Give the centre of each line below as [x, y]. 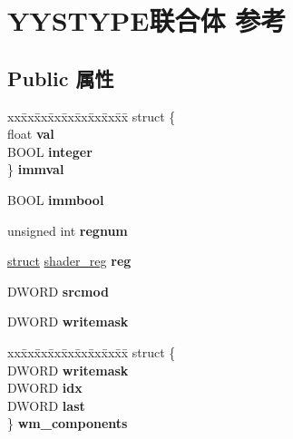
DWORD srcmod [58, 291]
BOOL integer [50, 151]
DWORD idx [45, 388]
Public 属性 [61, 78]
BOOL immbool [56, 199]
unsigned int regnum [68, 230]
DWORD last [46, 405]
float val [31, 134]
